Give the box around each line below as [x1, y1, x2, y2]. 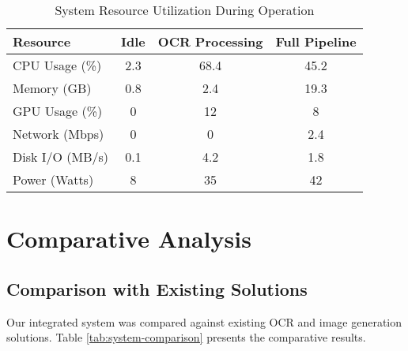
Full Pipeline [275, 32, 357, 50]
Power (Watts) [13, 170, 94, 189]
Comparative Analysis [6, 222, 251, 255]
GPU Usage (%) [13, 102, 103, 120]
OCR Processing [157, 32, 263, 50]
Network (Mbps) [13, 125, 104, 143]
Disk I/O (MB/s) [13, 147, 109, 166]
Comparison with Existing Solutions [6, 276, 308, 301]
